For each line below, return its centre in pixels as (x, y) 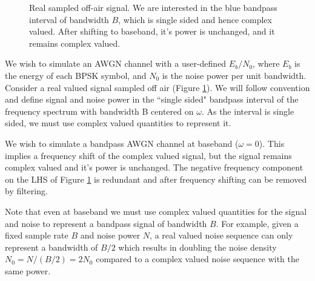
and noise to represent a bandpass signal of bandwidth (106, 223)
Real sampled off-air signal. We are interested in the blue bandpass (153, 7)
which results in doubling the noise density (197, 247)
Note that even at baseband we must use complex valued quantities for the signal (156, 211)
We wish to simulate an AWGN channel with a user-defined (116, 63)
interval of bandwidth (69, 19)
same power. (28, 270)
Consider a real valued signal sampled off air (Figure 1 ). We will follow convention (157, 87)
